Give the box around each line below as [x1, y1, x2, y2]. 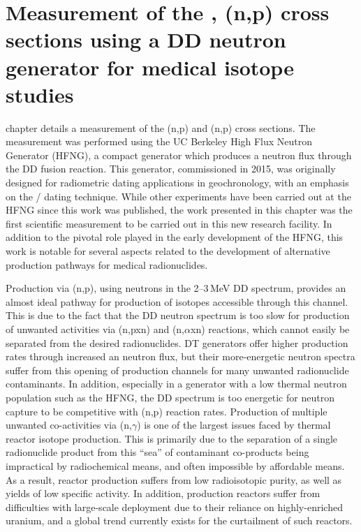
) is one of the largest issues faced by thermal [137, 418, 331, 432]
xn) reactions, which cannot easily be [190, 322, 350, 336]
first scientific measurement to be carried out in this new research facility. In [6, 216, 332, 230]
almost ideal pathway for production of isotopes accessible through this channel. [6, 294, 348, 309]
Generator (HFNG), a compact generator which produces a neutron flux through [6, 147, 352, 162]
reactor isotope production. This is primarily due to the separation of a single [6, 431, 338, 445]
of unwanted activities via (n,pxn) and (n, [6, 322, 185, 336]
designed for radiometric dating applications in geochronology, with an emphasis [6, 175, 349, 190]
